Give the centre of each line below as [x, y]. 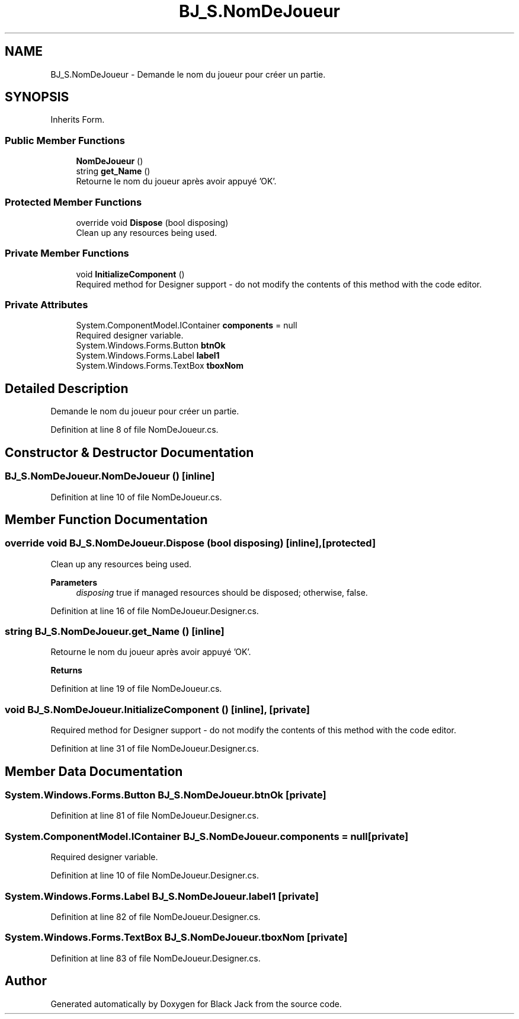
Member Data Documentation [94, 771]
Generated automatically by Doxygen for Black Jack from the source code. [196, 1004]
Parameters [74, 582]
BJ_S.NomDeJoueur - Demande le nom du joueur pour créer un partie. [188, 74]
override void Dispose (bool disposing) [152, 222]
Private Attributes [47, 305]
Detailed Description [67, 388]
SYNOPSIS [37, 97]
